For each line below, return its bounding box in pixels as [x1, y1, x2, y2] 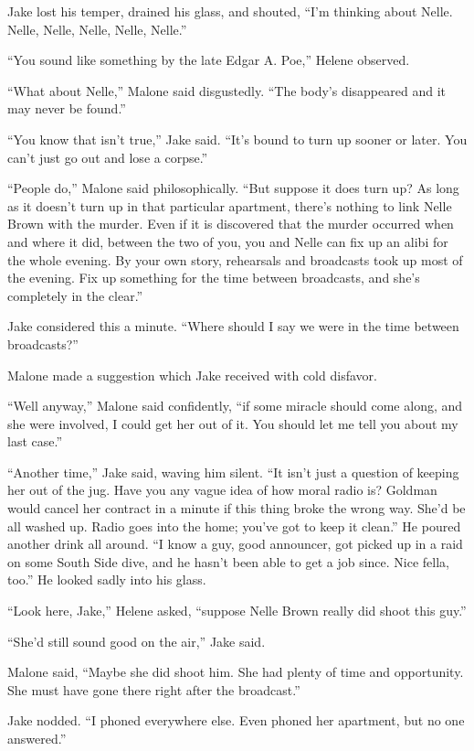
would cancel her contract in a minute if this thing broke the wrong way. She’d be [7, 499, 466, 518]
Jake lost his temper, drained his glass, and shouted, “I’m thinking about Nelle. [7, 2, 453, 20]
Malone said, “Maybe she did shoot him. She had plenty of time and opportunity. [7, 662, 464, 681]
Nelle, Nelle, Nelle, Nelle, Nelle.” [7, 19, 187, 38]
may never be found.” [7, 99, 126, 118]
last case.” [7, 432, 63, 451]
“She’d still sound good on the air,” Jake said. [7, 631, 266, 650]
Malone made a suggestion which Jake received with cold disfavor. [7, 365, 377, 384]
